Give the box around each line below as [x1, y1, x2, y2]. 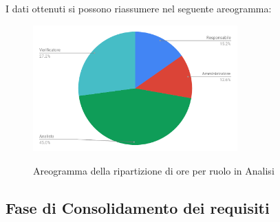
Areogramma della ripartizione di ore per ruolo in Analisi [33, 163, 274, 177]
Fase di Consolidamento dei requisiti [6, 197, 270, 218]
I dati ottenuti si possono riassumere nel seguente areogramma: [6, 1, 272, 15]
